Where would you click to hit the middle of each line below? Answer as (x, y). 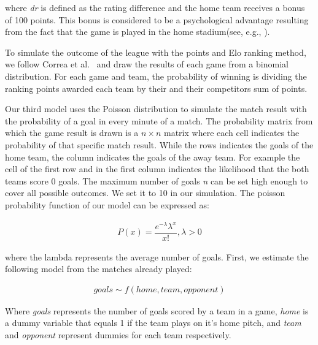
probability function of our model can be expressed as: (107, 204)
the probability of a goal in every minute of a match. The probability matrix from (159, 120)
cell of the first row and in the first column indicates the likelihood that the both (157, 169)
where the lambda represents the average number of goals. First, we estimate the (157, 256)
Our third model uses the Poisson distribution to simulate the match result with (156, 109)
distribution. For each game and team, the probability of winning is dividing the (156, 76)
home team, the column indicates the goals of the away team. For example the (153, 157)
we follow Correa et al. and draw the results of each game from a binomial (147, 64)
